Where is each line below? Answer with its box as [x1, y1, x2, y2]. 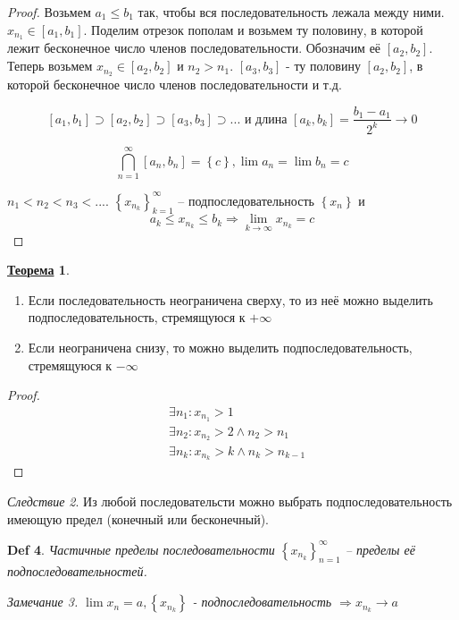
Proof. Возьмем [7, 3, 91, 21]
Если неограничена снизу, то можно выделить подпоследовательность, [28, 337, 413, 356]
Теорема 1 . [7, 260, 70, 279]
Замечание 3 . [7, 592, 79, 611]
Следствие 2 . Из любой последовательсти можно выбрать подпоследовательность [7, 491, 453, 510]
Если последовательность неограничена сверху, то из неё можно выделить [28, 290, 433, 309]
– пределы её [345, 539, 415, 558]
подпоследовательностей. [7, 562, 147, 581]
